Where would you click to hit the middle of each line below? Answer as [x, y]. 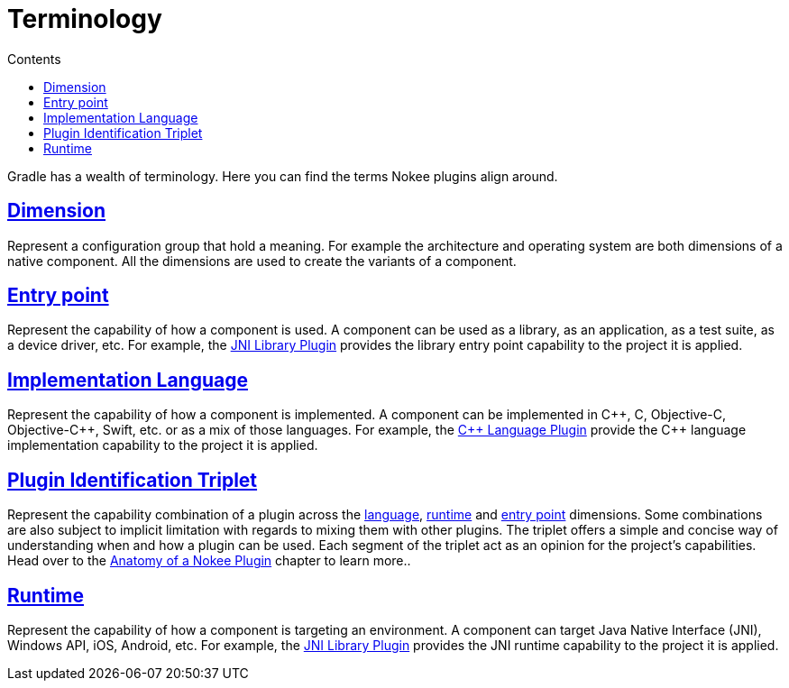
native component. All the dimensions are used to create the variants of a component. [262, 261]
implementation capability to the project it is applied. [163, 445]
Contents [34, 59]
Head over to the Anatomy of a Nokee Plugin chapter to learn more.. [209, 561]
